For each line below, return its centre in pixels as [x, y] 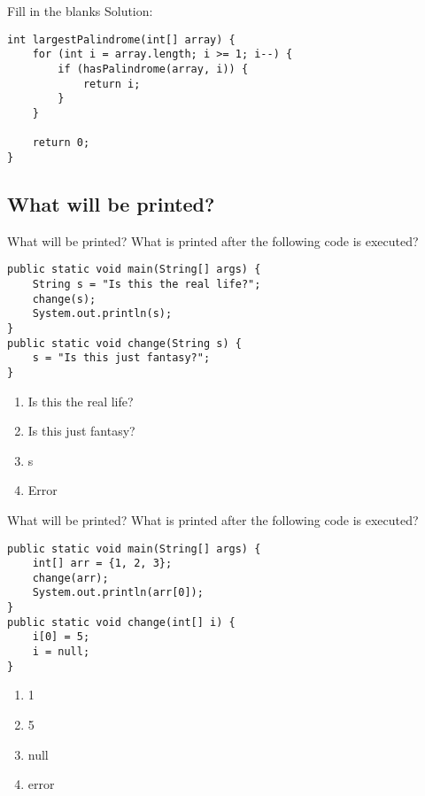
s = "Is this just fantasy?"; [121, 358]
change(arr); [70, 578]
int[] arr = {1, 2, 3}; [102, 564]
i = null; [61, 652]
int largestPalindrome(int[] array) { [121, 39]
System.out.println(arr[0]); [118, 593]
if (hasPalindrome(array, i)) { [153, 69]
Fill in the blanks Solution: [80, 11]
